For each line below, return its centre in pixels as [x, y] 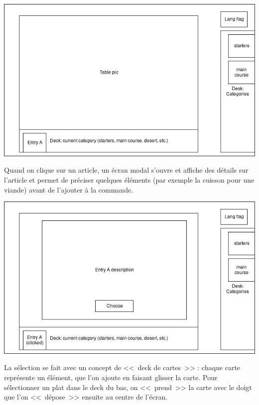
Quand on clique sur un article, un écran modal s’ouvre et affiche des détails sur [126, 170]
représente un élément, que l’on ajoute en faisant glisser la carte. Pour [111, 377]
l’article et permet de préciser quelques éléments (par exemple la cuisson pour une [129, 179]
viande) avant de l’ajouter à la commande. [69, 189]
